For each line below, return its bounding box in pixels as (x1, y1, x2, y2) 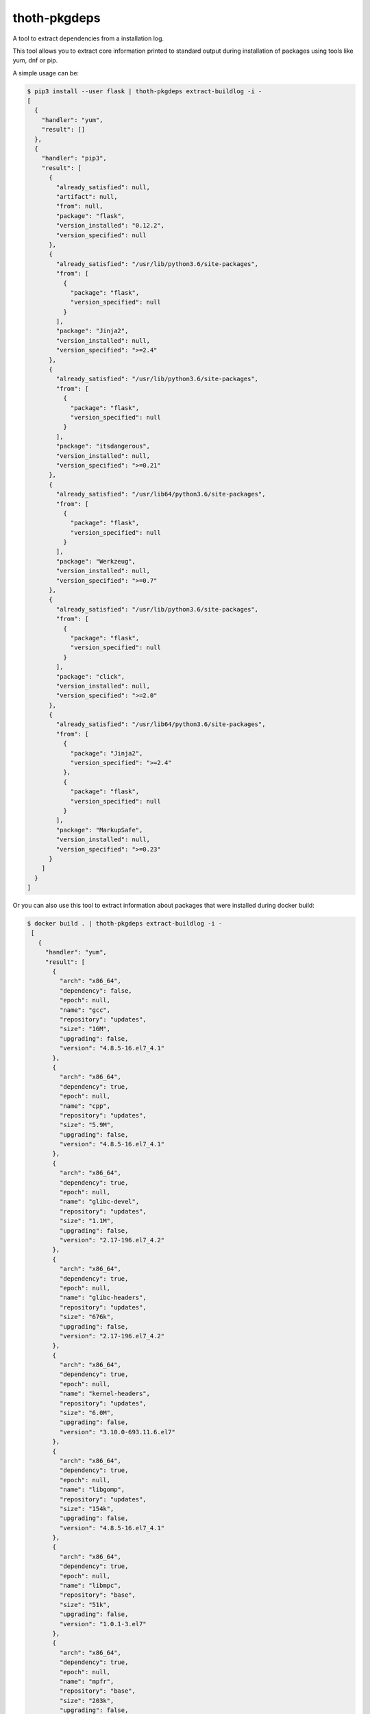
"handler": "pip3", (41, 154, 108, 162)
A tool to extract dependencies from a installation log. (12, 34, 164, 43)
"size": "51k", (59, 1601, 111, 1608)
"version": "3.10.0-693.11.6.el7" (59, 1428, 176, 1436)
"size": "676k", (59, 1313, 114, 1321)
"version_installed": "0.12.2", (56, 221, 164, 230)
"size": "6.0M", (59, 1409, 114, 1417)
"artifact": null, (56, 193, 118, 200)
